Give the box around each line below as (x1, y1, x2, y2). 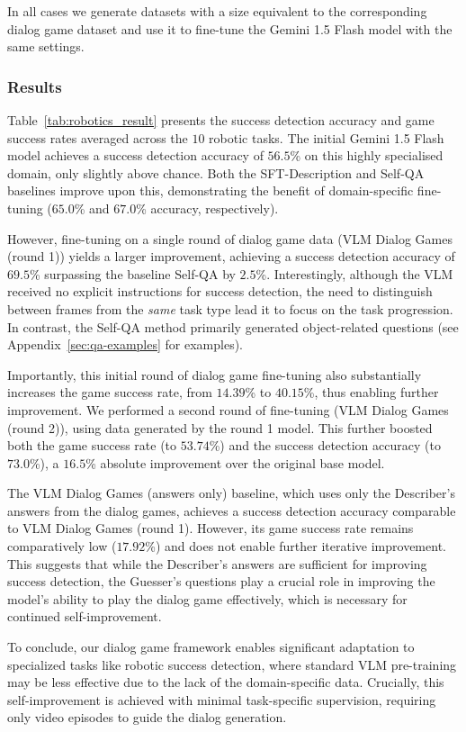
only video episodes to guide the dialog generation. (7, 708, 287, 727)
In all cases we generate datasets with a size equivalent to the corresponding (7, 2, 427, 20)
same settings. (7, 37, 85, 56)
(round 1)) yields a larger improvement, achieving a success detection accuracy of (7, 247, 455, 266)
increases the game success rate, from (7, 383, 212, 402)
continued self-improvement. (7, 607, 162, 626)
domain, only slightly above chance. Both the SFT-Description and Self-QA (7, 163, 425, 182)
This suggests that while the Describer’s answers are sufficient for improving (7, 554, 427, 573)
